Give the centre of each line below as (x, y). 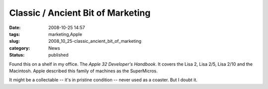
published (59, 55)
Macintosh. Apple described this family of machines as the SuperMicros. (84, 71)
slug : (14, 41)
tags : (15, 34)
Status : (17, 55)
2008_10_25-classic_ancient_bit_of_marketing (95, 41)
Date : (15, 28)
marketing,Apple (65, 34)
